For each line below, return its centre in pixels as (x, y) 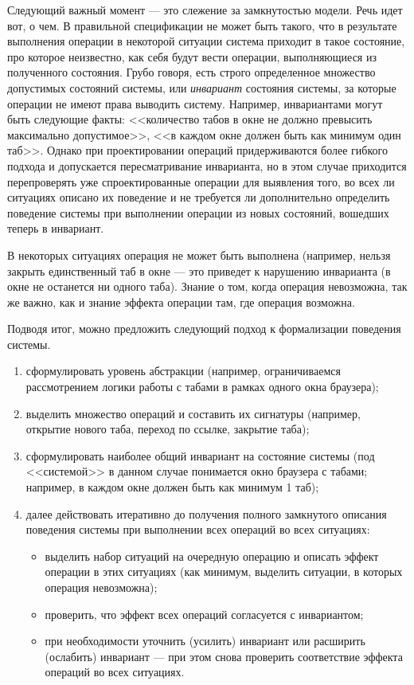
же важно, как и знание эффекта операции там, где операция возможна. (181, 301)
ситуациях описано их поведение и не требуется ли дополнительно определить (199, 197)
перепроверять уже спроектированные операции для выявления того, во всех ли (201, 181)
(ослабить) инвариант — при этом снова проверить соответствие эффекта (224, 656)
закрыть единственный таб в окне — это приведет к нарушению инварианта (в (199, 270)
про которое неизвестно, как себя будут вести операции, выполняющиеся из (192, 56)
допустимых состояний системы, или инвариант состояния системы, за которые (202, 87)
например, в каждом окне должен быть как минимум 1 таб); (172, 487)
